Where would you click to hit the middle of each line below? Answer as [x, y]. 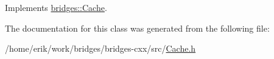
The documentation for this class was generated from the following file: [137, 28]
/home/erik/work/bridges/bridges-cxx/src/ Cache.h [100, 48]
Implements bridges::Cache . [56, 7]
